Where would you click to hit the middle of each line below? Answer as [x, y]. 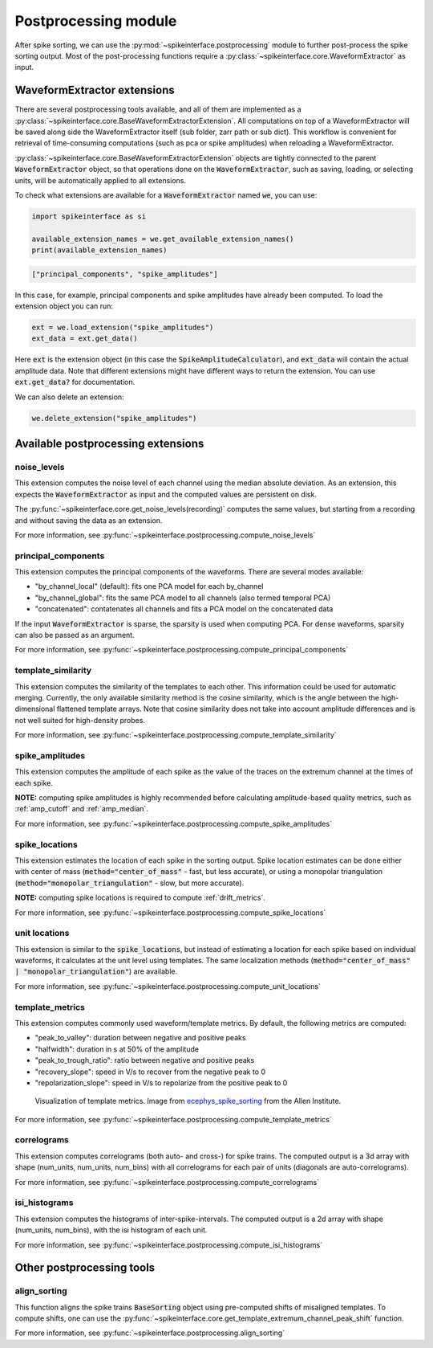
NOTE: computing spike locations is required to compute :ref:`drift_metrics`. [140, 898]
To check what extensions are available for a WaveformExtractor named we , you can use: [166, 195]
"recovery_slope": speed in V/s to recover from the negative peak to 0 [150, 1072]
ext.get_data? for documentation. [75, 382]
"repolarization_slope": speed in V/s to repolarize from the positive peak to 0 [161, 1082]
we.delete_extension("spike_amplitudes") [114, 418]
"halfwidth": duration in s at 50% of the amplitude [117, 1049]
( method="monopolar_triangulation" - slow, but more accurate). [129, 883]
